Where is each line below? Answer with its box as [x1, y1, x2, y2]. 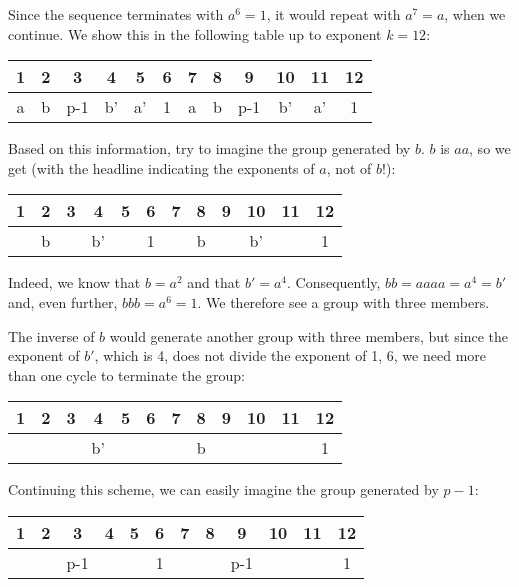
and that [187, 272, 241, 293]
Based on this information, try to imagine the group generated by [8, 138, 411, 159]
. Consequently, [287, 272, 381, 293]
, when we [444, 4, 506, 24]
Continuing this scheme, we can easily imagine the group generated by [8, 479, 439, 500]
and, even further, [8, 291, 118, 312]
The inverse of [8, 325, 95, 346]
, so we [469, 138, 511, 159]
